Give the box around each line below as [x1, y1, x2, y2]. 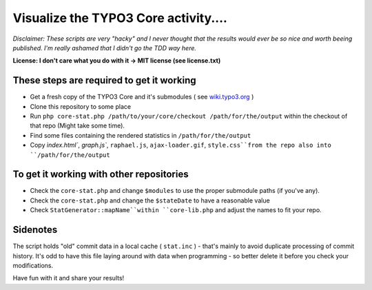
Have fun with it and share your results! [12, 274, 125, 282]
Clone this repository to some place [30, 102, 131, 110]
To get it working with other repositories [12, 169, 189, 180]
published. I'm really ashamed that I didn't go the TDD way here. [12, 43, 196, 52]
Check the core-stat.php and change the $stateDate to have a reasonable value [30, 196, 270, 205]
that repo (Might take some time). [30, 121, 125, 130]
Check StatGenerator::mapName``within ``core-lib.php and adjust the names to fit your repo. [30, 206, 322, 214]
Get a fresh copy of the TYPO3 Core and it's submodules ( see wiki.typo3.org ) [30, 93, 254, 101]
